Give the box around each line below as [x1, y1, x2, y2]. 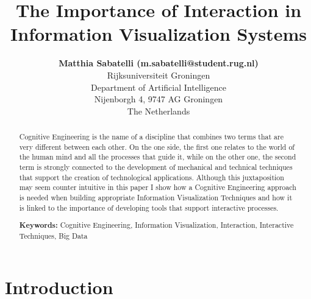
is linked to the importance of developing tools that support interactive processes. [19, 202, 279, 213]
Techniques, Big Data [19, 230, 88, 241]
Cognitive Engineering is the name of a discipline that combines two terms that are [19, 132, 284, 142]
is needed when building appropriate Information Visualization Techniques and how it [19, 192, 293, 203]
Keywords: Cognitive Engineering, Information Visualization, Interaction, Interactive [19, 220, 294, 231]
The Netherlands [127, 104, 190, 117]
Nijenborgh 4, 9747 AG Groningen [94, 93, 223, 105]
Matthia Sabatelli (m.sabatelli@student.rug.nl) [59, 57, 259, 69]
